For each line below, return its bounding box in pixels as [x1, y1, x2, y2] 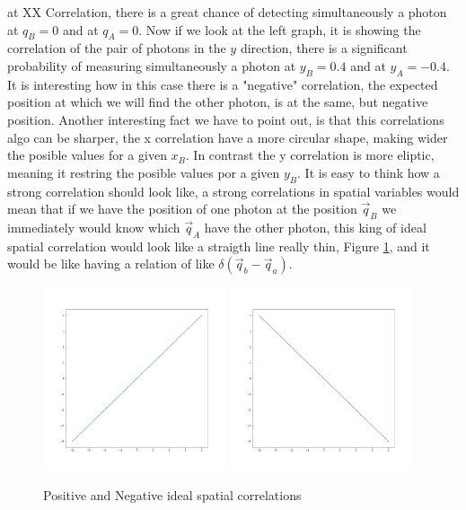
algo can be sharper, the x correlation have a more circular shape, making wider [7, 127, 448, 146]
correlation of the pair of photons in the [7, 39, 226, 57]
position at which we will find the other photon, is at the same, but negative [7, 92, 428, 111]
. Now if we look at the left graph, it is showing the [138, 20, 421, 39]
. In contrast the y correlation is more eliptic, [185, 145, 435, 164]
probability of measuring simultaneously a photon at [7, 56, 296, 75]
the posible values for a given [7, 145, 167, 164]
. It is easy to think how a [297, 163, 440, 181]
